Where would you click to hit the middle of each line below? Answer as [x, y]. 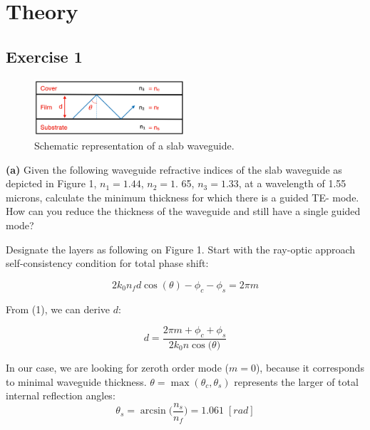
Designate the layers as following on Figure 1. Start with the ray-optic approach [181, 249]
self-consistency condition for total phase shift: [107, 263]
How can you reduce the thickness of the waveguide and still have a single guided [183, 211]
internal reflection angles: [61, 395]
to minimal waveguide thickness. [76, 381]
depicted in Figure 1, [51, 183]
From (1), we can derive [58, 309]
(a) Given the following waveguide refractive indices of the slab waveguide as [174, 169]
